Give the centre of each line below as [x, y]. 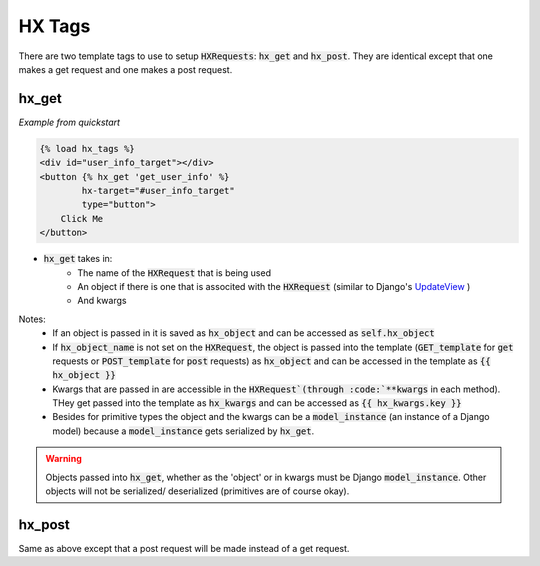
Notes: [32, 319]
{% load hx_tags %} [87, 148]
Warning [63, 459]
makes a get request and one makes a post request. [125, 69]
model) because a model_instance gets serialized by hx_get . [183, 431]
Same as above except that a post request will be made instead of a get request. [184, 548]
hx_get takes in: [78, 259]
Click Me [82, 218]
